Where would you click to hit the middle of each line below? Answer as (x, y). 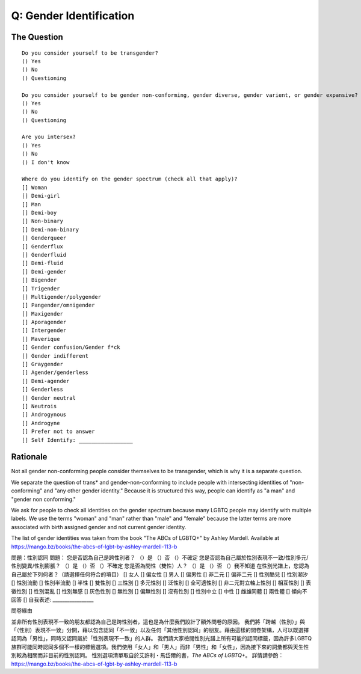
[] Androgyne (41, 423)
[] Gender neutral (49, 398)
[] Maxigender (42, 314)
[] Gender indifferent (55, 356)
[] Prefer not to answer (58, 432)
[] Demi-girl (41, 196)
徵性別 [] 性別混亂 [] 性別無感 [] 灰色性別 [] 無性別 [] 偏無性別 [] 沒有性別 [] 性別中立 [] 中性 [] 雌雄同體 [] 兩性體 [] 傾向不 (159, 591)
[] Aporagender (44, 322)
